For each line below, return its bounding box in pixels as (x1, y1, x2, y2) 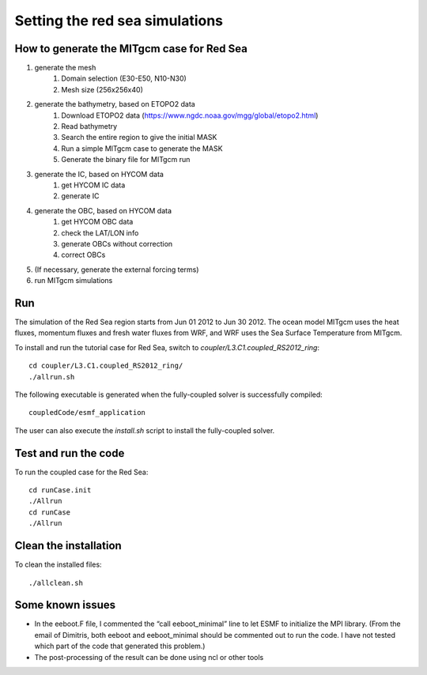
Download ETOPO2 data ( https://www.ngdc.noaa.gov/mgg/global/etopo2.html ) (61, 111, 319, 120)
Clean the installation (14, 539, 122, 552)
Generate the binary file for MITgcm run (61, 155, 191, 164)
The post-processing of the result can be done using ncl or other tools (34, 652, 264, 662)
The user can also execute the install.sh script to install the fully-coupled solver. (14, 425, 275, 435)
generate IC (61, 191, 100, 201)
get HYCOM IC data (61, 180, 126, 190)
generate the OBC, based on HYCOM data (34, 206, 172, 215)
